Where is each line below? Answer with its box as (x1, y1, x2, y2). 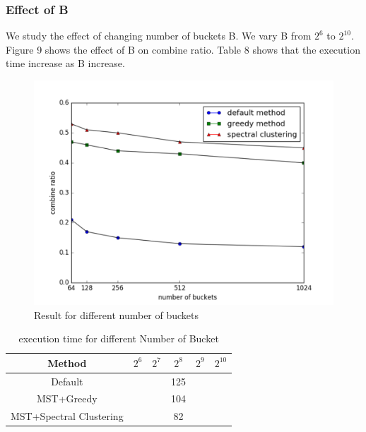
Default (51, 373, 83, 388)
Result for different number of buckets (34, 307, 199, 322)
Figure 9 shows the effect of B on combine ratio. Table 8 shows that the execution (6, 42, 360, 56)
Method (47, 355, 87, 370)
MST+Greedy (36, 391, 98, 406)
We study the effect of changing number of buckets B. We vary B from (6, 28, 312, 43)
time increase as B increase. (6, 56, 125, 71)
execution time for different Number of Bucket (18, 331, 219, 346)
